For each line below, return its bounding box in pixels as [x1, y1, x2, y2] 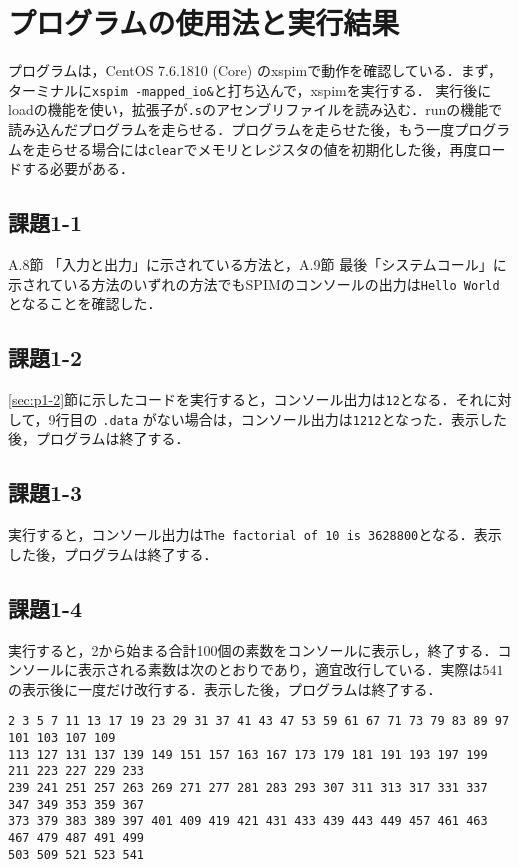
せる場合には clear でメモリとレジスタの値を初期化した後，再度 [63, 138, 478, 159]
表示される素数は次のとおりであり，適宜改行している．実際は [77, 659, 483, 680]
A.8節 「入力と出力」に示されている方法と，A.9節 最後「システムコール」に [8, 254, 507, 275]
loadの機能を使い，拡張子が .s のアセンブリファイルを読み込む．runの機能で [8, 99, 503, 120]
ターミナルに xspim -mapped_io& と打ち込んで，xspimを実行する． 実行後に [8, 79, 492, 100]
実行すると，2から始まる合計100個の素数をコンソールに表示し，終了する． [8, 639, 498, 660]
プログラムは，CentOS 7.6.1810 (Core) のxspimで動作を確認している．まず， [8, 60, 503, 81]
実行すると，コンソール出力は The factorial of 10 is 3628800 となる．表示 [8, 524, 502, 545]
